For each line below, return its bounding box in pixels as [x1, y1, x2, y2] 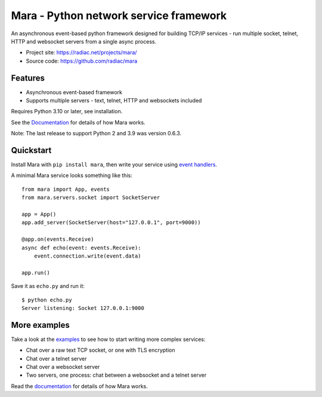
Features [11, 73, 45, 83]
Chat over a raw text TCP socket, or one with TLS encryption [26, 346, 175, 354]
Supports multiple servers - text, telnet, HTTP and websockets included [26, 97, 202, 104]
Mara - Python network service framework [11, 9, 227, 22]
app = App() [21, 211, 57, 218]
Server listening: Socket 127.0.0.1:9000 [21, 305, 144, 311]
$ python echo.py [21, 296, 72, 303]
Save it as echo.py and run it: [11, 283, 85, 290]
